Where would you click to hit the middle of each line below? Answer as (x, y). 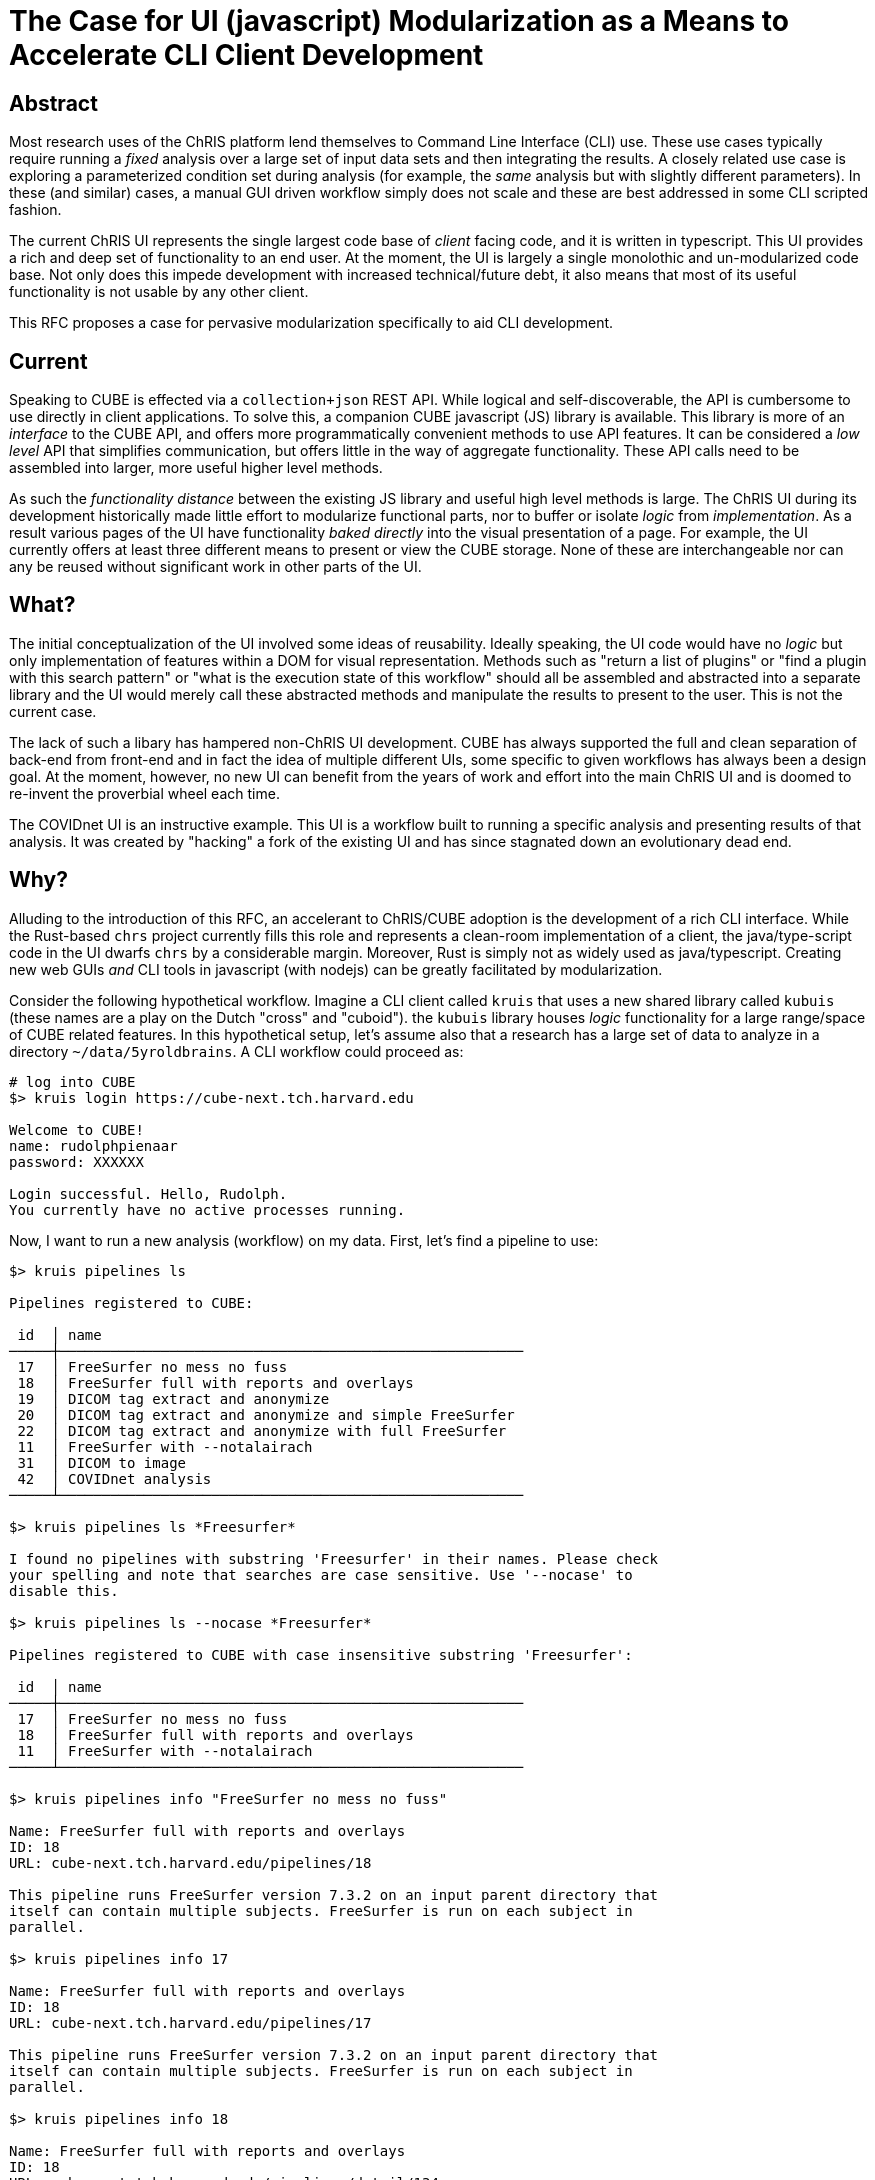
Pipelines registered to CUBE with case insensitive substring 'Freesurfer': (321, 1654)
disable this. (64, 1590)
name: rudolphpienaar (93, 1145)
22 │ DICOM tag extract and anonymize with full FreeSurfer (262, 1430)
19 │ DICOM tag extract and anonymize (173, 1398)
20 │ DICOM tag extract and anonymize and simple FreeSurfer (266, 1414)
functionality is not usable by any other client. (159, 292)
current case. (53, 711)
